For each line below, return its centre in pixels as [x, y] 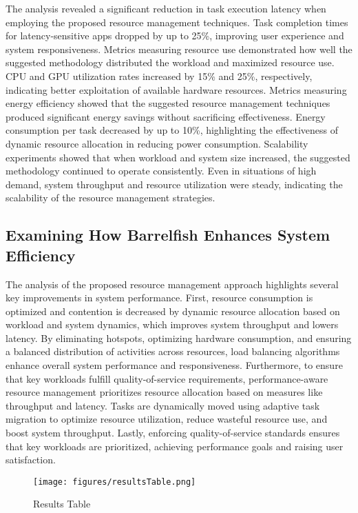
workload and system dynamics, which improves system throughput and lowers [172, 324]
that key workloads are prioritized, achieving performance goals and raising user [175, 446]
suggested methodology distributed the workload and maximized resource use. [170, 62]
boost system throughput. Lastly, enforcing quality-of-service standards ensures [173, 433]
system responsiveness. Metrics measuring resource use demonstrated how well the [179, 49]
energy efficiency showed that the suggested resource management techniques [168, 103]
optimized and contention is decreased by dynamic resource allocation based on [173, 311]
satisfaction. [31, 460]
